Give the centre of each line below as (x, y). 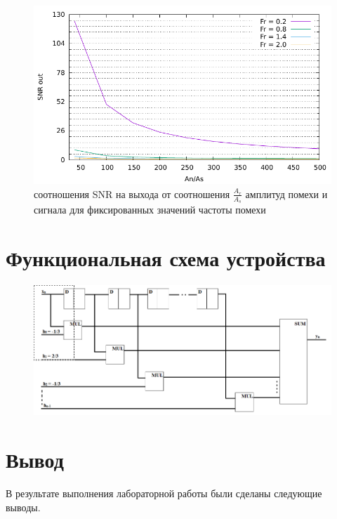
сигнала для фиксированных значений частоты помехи (150, 210)
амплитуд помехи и (286, 193)
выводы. (23, 507)
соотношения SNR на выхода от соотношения (132, 193)
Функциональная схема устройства (166, 258)
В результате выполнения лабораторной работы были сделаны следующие (164, 493)
